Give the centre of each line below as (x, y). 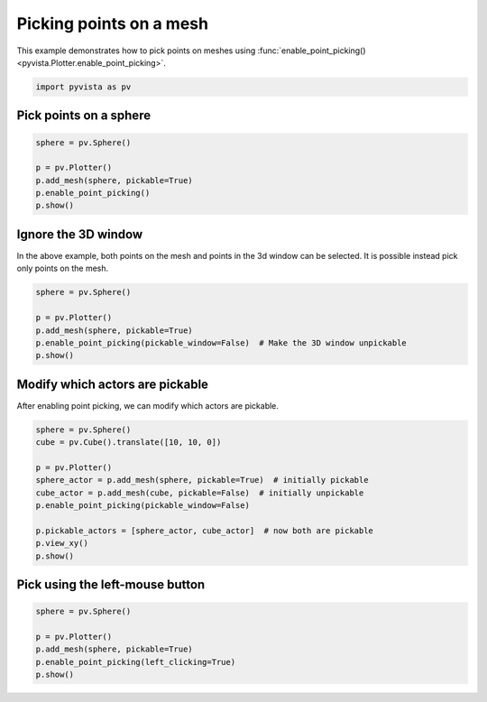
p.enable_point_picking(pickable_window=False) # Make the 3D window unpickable (221, 342)
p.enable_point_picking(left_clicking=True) (136, 662)
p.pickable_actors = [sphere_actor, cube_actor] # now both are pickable (205, 531)
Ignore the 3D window (80, 234)
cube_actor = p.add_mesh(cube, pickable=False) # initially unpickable (200, 493)
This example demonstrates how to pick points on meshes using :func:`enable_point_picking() (191, 51)
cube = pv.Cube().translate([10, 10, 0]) (129, 443)
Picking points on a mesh (113, 23)
